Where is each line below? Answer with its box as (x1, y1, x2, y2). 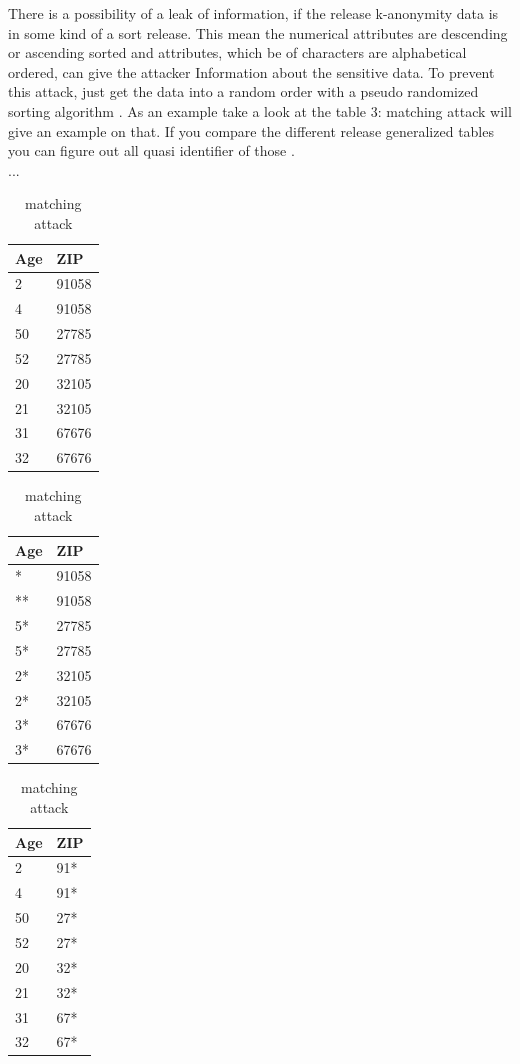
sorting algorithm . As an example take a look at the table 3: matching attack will (8, 100, 512, 121)
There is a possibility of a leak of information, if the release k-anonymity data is (8, 3, 499, 23)
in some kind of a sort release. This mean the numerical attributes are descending (8, 22, 508, 43)
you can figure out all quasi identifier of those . (8, 140, 295, 161)
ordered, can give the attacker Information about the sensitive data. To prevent (8, 61, 495, 82)
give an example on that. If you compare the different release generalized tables (8, 120, 494, 141)
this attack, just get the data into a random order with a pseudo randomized (8, 81, 479, 102)
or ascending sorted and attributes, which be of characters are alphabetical (8, 42, 467, 63)
